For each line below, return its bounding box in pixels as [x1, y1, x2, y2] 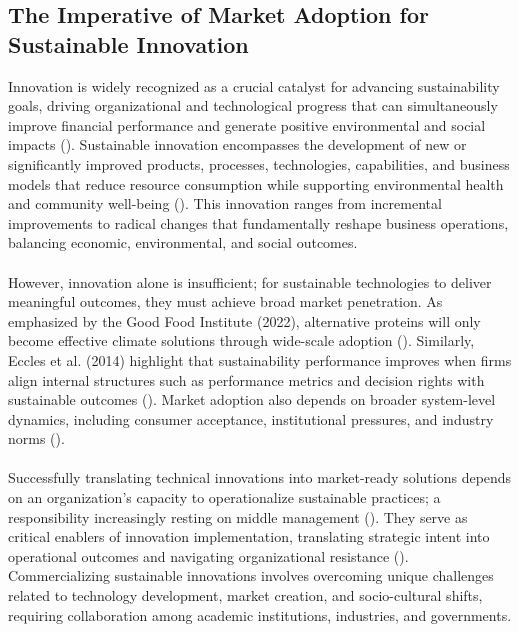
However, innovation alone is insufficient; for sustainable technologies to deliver [8, 271, 492, 292]
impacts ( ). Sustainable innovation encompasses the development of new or [8, 134, 467, 155]
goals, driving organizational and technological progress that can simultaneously [8, 95, 498, 116]
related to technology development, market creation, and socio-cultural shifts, [8, 585, 483, 606]
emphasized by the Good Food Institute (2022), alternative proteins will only [8, 310, 481, 331]
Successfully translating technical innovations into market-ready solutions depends [8, 467, 512, 488]
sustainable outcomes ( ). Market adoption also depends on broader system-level [8, 389, 496, 410]
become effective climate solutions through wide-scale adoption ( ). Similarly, [8, 330, 475, 351]
